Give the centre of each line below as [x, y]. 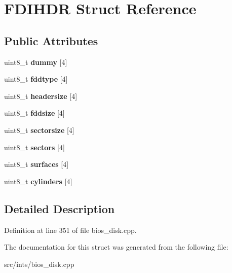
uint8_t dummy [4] [36, 62]
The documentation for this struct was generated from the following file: [116, 247]
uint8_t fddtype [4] [36, 79]
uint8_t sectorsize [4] [39, 130]
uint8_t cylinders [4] [38, 181]
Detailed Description [60, 208]
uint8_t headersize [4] [41, 96]
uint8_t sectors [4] [34, 147]
